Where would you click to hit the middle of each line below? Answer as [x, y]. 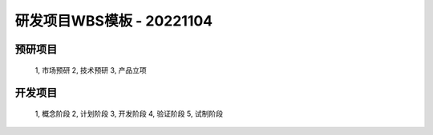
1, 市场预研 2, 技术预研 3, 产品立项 [91, 70]
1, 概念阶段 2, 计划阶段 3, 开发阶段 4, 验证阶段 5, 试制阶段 [129, 113]
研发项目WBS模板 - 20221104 [114, 21]
